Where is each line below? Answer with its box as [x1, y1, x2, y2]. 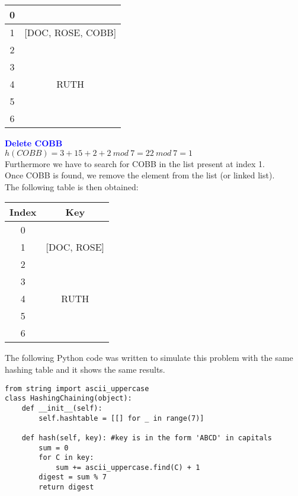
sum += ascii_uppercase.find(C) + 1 [55, 463, 200, 472]
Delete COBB [5, 137, 63, 149]
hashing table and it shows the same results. [5, 363, 165, 375]
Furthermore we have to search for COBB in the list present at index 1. [5, 157, 265, 169]
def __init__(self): [21, 404, 102, 412]
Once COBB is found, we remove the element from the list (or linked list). [5, 169, 275, 181]
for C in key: [39, 453, 94, 462]
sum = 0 [39, 443, 69, 452]
